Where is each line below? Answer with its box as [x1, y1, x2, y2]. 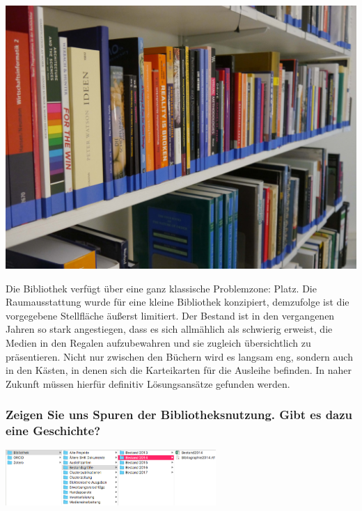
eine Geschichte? [6, 422, 101, 439]
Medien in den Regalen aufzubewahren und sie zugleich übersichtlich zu [6, 335, 311, 349]
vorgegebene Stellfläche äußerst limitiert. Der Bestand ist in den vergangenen [6, 308, 335, 322]
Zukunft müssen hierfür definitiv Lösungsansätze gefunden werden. [6, 376, 290, 391]
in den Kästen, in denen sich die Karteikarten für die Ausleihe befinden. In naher [6, 363, 352, 377]
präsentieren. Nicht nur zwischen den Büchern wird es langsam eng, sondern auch [6, 349, 353, 363]
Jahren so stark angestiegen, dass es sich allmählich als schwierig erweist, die [6, 322, 333, 336]
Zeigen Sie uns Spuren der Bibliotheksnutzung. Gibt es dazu [6, 406, 353, 423]
